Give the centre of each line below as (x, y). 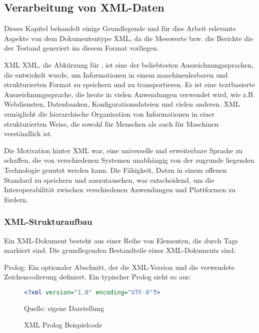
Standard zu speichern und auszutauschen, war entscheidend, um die (109, 180)
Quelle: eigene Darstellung (64, 308)
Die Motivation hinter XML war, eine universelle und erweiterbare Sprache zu (123, 150)
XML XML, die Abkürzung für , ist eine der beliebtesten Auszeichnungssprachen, (129, 64)
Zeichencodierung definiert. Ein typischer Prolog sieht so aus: (98, 277)
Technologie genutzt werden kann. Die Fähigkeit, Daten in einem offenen (115, 170)
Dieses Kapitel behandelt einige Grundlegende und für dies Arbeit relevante (120, 28)
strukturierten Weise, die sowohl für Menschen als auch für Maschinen (111, 123)
